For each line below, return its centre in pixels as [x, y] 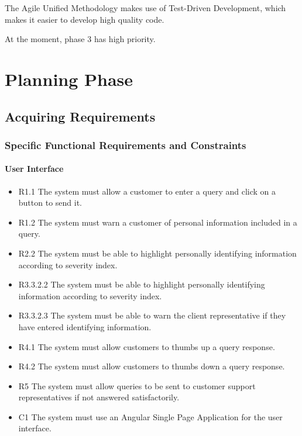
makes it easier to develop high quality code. [85, 19]
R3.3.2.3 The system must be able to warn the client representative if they [152, 315]
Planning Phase [69, 79]
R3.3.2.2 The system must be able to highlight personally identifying [142, 284]
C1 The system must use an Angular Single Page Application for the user [150, 416]
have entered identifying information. [85, 326]
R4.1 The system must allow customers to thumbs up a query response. [147, 346]
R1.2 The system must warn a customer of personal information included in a [158, 222]
